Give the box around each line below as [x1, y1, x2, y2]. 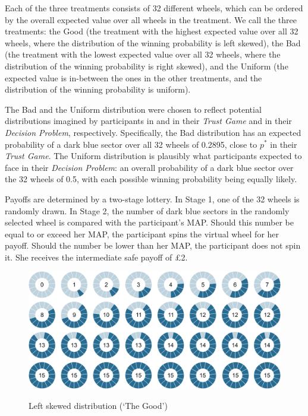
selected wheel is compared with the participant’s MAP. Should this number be [5, 216, 294, 228]
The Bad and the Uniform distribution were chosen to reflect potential [5, 103, 262, 115]
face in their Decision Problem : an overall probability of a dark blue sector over [5, 161, 294, 173]
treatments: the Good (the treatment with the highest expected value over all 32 [5, 25, 298, 37]
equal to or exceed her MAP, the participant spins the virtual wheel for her [5, 227, 279, 240]
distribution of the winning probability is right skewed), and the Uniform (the [5, 59, 288, 72]
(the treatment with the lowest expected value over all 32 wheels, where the [5, 48, 281, 61]
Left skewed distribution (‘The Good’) [29, 399, 168, 411]
